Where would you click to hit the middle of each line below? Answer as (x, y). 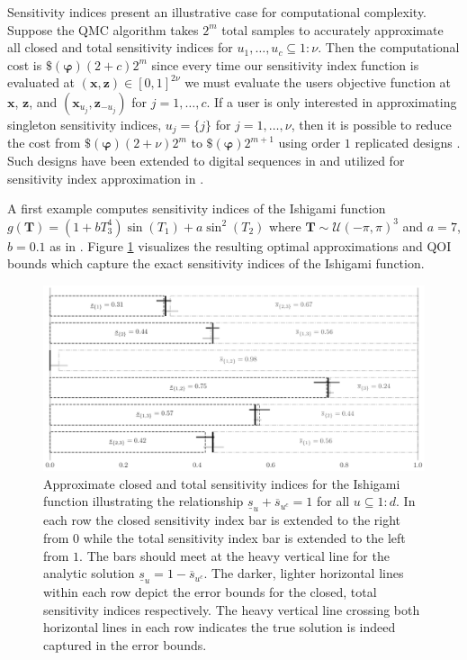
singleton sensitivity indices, (85, 124)
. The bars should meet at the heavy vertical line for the (234, 555)
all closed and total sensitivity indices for (120, 47)
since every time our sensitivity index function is (285, 64)
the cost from (44, 143)
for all (333, 501)
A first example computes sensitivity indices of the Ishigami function (197, 208)
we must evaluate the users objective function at (318, 82)
